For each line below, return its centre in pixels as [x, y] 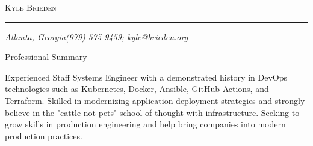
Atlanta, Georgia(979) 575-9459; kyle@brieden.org [97, 36]
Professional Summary [46, 57]
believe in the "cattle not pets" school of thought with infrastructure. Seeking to [152, 112]
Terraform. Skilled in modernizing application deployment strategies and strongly [155, 100]
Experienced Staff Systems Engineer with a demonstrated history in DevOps [146, 77]
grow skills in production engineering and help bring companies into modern [145, 124]
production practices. [44, 135]
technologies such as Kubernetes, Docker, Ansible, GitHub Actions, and [137, 89]
